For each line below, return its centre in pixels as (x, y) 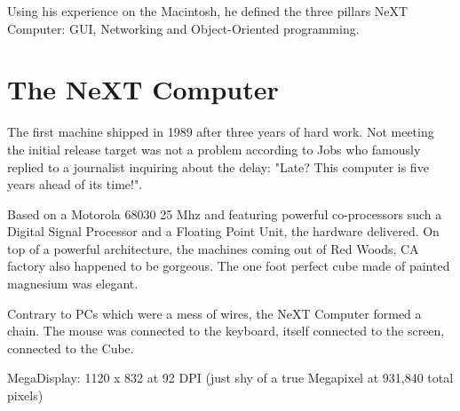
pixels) (25, 395)
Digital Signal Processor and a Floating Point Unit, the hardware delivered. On (223, 231)
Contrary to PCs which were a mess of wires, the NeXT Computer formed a (214, 313)
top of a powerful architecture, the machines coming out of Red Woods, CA (213, 248)
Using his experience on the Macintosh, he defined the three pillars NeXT (208, 11)
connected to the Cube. (71, 348)
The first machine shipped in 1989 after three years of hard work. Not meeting (221, 132)
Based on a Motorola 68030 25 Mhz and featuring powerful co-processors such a (225, 213)
